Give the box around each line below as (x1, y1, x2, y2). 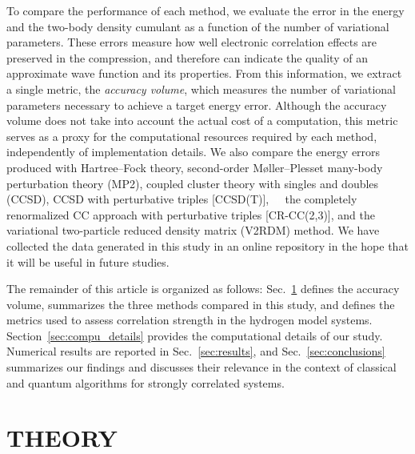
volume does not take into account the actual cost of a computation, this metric (6, 112, 398, 129)
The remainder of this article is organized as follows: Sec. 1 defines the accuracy (6, 280, 400, 297)
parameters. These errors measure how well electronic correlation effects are (6, 34, 377, 50)
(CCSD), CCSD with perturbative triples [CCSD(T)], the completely (6, 191, 357, 207)
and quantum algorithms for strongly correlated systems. (6, 374, 285, 391)
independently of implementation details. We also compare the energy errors (6, 143, 381, 160)
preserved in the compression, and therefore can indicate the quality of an (6, 49, 368, 66)
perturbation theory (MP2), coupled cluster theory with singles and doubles (6, 175, 379, 191)
